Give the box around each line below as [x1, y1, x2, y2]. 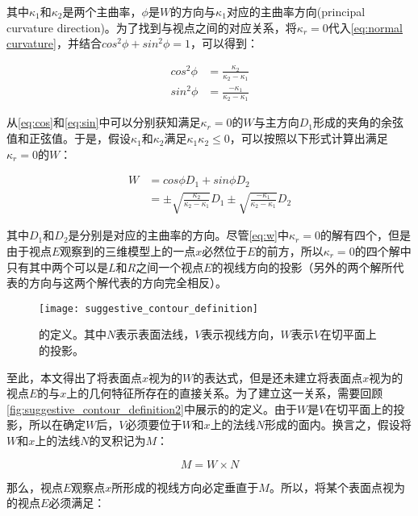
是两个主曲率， [62, 3, 142, 19]
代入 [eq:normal [328, 19, 403, 35]
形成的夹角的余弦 [312, 114, 403, 131]
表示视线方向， [201, 326, 281, 343]
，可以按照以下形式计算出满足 [229, 130, 388, 147]
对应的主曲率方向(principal [226, 3, 366, 19]
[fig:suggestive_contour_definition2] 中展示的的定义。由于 [6, 400, 297, 417]
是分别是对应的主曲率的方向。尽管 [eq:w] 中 [68, 227, 289, 243]
